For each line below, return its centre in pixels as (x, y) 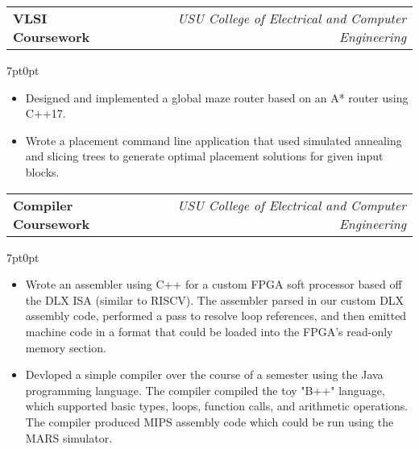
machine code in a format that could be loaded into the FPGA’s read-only (209, 331)
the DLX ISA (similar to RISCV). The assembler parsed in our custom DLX (215, 299)
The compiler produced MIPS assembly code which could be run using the (209, 421)
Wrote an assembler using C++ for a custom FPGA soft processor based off (214, 284)
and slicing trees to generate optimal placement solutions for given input (204, 156)
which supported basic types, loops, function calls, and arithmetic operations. (217, 406)
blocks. (42, 171)
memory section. (66, 347)
